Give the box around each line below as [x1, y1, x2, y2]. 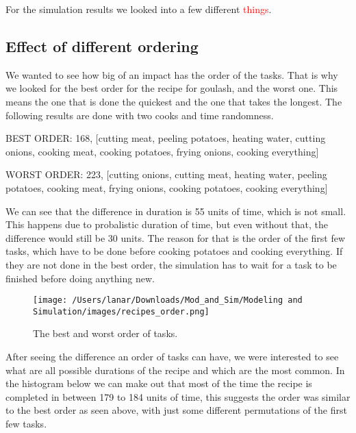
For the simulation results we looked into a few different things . [5, 2, 272, 16]
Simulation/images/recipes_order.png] [33, 306, 209, 317]
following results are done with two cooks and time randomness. [5, 108, 274, 122]
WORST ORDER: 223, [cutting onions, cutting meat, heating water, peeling [5, 167, 327, 182]
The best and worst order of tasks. [33, 326, 178, 341]
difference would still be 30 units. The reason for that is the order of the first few [5, 230, 346, 245]
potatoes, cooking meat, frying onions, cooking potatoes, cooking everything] [5, 180, 328, 195]
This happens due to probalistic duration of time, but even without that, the [5, 217, 328, 232]
